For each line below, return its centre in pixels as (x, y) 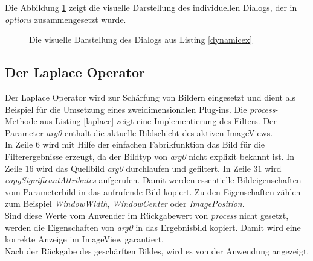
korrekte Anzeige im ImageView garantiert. (85, 239)
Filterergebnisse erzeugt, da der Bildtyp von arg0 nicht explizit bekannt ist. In (150, 156)
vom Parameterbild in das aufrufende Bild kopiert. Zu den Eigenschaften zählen (153, 191)
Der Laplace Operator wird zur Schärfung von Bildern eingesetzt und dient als (150, 97)
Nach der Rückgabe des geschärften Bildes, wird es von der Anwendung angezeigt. (157, 250)
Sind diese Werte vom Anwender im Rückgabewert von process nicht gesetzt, (147, 215)
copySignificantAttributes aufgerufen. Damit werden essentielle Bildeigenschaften (153, 180)
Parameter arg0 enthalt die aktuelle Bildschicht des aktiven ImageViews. (139, 132)
